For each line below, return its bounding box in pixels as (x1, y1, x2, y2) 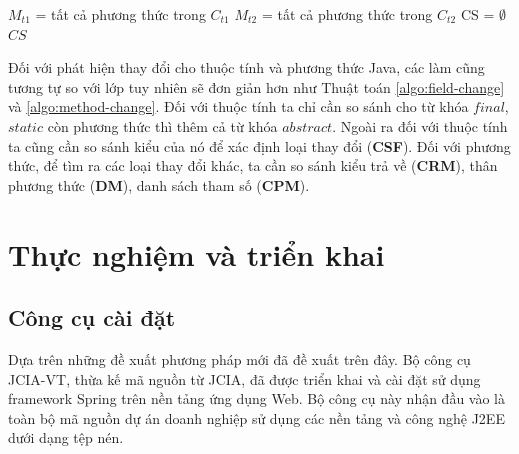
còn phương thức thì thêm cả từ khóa (47, 115, 278, 136)
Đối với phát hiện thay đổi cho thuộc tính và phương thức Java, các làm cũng (8, 57, 485, 78)
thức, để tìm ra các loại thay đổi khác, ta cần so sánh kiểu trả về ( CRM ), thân (8, 155, 498, 176)
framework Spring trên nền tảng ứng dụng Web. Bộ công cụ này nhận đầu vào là (8, 388, 506, 409)
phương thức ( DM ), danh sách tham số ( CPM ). (8, 174, 310, 195)
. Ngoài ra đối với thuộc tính (332, 115, 508, 136)
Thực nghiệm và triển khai (8, 233, 385, 274)
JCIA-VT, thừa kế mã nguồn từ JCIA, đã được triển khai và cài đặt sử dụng (8, 368, 481, 389)
